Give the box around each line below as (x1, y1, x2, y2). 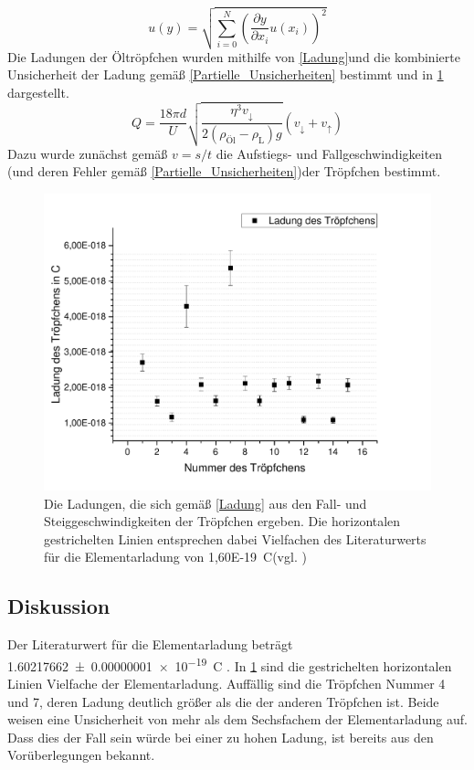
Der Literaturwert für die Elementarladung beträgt (7, 635, 293, 654)
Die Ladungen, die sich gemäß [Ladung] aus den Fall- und (44, 493, 367, 512)
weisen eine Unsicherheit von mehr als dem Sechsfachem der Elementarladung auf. (7, 710, 468, 729)
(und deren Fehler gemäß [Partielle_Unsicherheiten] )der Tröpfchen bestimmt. (7, 162, 441, 181)
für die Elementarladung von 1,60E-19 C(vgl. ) (44, 547, 307, 566)
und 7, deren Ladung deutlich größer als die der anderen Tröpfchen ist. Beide (7, 691, 439, 711)
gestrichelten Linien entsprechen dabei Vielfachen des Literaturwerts (44, 529, 427, 548)
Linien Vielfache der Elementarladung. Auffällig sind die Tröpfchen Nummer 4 (7, 673, 446, 692)
